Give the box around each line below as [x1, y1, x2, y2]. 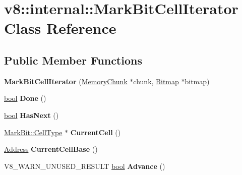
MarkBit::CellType [4, 127, 63, 137]
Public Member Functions [4, 52, 142, 68]
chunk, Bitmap [133, 76, 179, 86]
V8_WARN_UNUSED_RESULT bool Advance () [4, 160, 165, 171]
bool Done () [4, 93, 46, 103]
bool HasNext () [4, 109, 59, 120]
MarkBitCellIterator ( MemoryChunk [4, 76, 128, 86]
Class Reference [4, 18, 116, 38]
